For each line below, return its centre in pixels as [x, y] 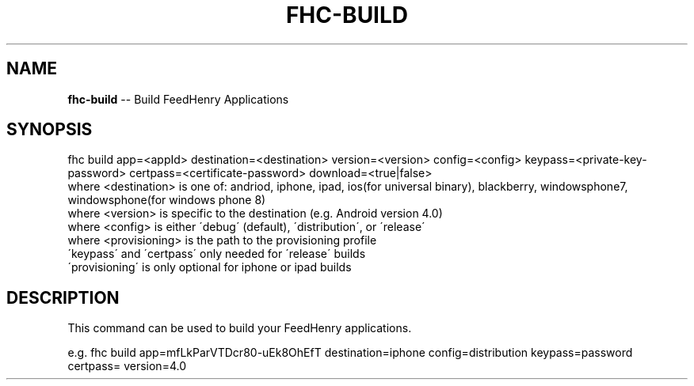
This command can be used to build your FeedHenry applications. [240, 328]
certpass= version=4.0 [127, 366]
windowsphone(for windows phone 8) [167, 200]
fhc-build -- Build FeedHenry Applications [178, 99]
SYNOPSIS [50, 130]
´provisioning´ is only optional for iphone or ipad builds [210, 267]
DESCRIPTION [63, 297]
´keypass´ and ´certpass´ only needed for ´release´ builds [217, 254]
